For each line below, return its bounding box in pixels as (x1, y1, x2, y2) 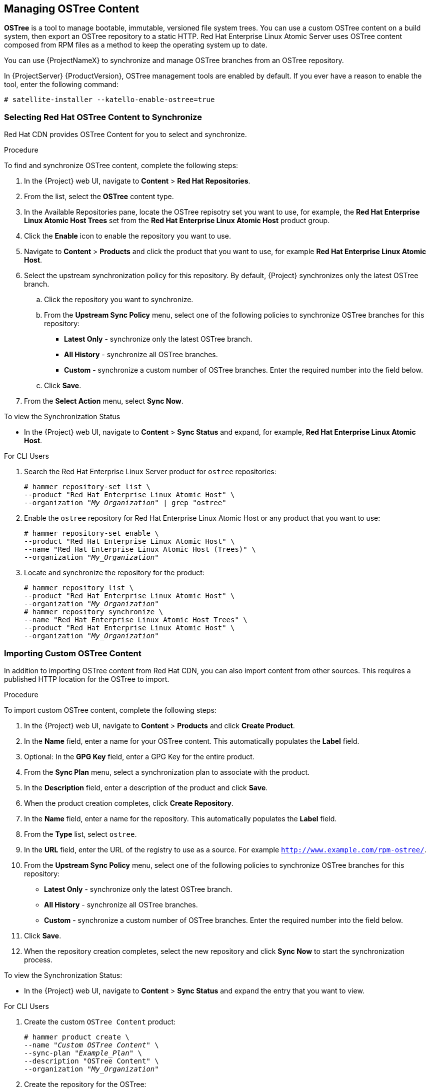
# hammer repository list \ (24, 584, 134, 592)
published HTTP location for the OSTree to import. (4, 674, 169, 683)
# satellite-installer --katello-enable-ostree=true (4, 96, 215, 104)
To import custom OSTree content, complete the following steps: (4, 705, 216, 714)
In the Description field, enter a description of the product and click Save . (24, 783, 268, 792)
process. (24, 955, 52, 964)
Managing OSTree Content (4, 3, 139, 15)
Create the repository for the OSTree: (24, 1079, 146, 1088)
